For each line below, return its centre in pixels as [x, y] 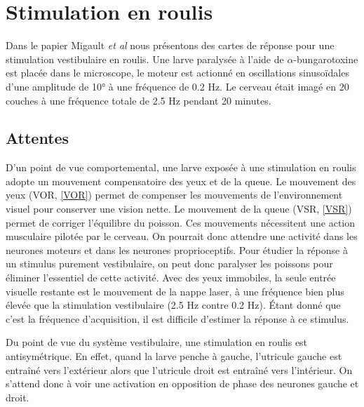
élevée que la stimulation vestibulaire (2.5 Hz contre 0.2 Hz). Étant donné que [173, 305]
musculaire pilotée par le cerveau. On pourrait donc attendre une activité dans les [182, 236]
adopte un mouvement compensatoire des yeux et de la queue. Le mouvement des [181, 181]
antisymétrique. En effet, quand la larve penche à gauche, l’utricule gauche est [174, 356]
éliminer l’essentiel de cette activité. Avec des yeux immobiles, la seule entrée [171, 278]
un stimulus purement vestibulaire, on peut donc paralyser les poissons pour [169, 263]
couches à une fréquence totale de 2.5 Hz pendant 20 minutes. [139, 100]
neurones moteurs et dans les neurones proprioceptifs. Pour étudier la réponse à [177, 249]
